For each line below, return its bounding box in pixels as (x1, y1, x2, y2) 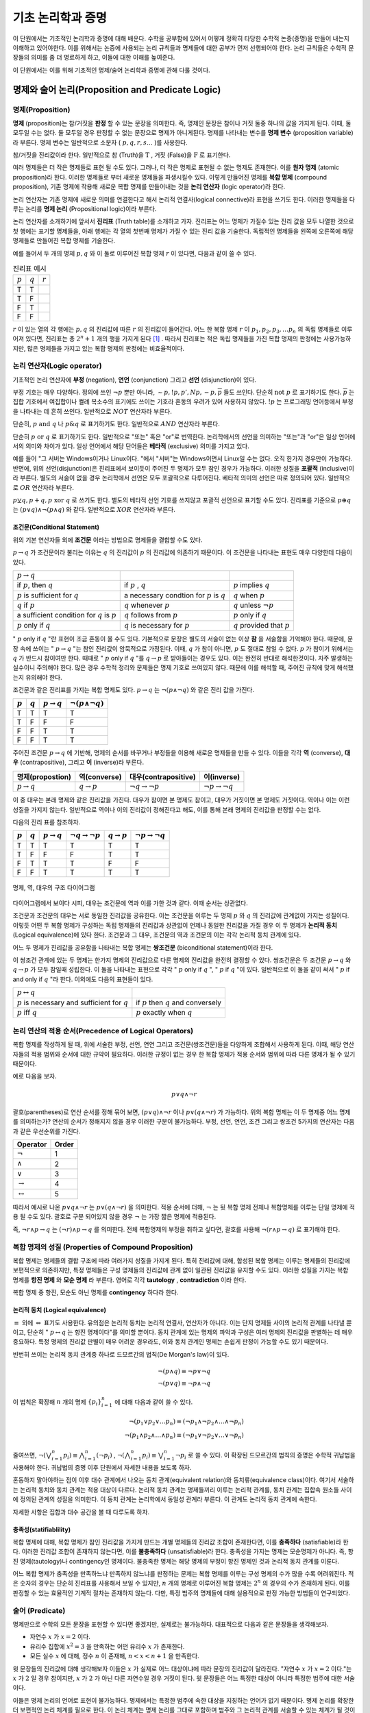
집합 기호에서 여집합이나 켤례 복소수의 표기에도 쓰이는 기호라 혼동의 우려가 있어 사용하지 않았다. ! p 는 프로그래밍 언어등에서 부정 (12, 397, 354, 406)
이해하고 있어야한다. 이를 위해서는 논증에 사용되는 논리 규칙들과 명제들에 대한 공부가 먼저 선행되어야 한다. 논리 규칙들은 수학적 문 (12, 43, 354, 51)
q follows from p (123, 611, 178, 620)
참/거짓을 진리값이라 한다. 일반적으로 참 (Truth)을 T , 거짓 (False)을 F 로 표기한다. (12, 151, 231, 159)
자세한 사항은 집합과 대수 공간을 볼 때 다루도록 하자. (12, 1507, 150, 1516)
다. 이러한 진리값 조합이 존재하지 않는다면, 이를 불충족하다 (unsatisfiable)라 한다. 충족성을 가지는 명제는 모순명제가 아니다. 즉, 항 (12, 1547, 354, 1555)
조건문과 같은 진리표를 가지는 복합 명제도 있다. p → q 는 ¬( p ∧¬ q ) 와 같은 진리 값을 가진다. (12, 686, 255, 694)
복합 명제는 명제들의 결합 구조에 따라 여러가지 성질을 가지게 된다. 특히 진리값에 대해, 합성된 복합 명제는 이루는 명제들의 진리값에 (12, 1256, 351, 1264)
